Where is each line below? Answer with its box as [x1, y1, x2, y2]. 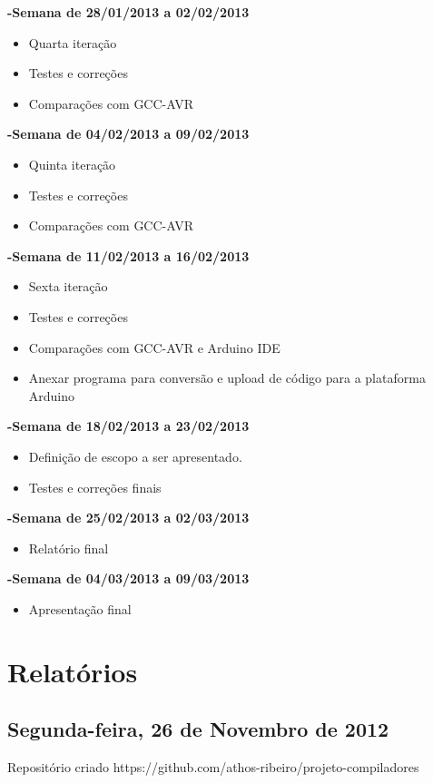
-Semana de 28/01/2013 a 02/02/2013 [7, 3, 250, 21]
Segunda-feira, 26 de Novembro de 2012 [7, 715, 389, 743]
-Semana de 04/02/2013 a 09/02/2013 [7, 124, 250, 143]
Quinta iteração [28, 154, 116, 173]
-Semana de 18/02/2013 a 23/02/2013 [7, 416, 250, 436]
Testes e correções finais [28, 477, 162, 496]
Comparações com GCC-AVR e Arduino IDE [28, 338, 280, 357]
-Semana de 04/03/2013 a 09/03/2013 [7, 569, 250, 588]
